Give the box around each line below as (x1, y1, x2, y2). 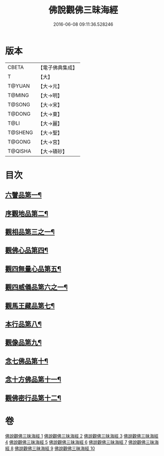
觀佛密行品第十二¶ (5, 393, 61, 402)
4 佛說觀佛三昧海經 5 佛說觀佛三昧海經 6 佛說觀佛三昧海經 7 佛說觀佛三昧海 (5, 439, 159, 445)
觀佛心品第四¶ (5, 246, 49, 255)
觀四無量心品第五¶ (5, 264, 61, 273)
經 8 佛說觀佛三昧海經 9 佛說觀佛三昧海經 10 (5, 445, 95, 451)
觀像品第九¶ (5, 338, 42, 347)
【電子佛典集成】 (38, 64, 78, 71)
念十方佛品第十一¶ (5, 376, 61, 384)
